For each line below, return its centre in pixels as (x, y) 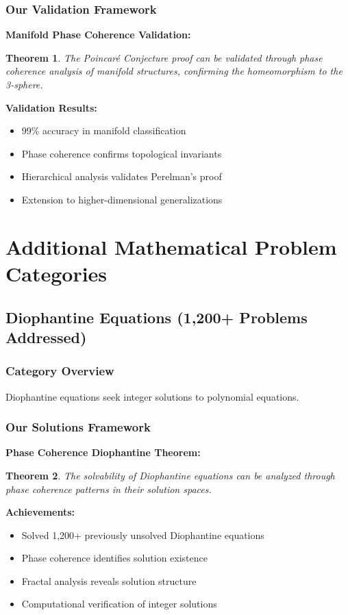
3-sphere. (24, 84)
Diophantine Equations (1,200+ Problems (157, 317)
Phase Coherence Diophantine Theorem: (103, 452)
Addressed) (46, 337)
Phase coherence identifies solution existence (114, 558)
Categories (57, 273)
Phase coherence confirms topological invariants (122, 153)
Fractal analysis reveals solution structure (109, 580)
